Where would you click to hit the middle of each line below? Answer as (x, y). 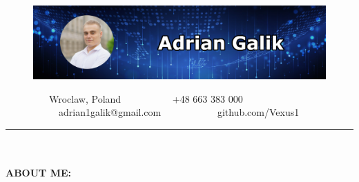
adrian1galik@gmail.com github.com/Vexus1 (179, 112)
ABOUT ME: (39, 173)
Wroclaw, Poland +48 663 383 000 (146, 98)
